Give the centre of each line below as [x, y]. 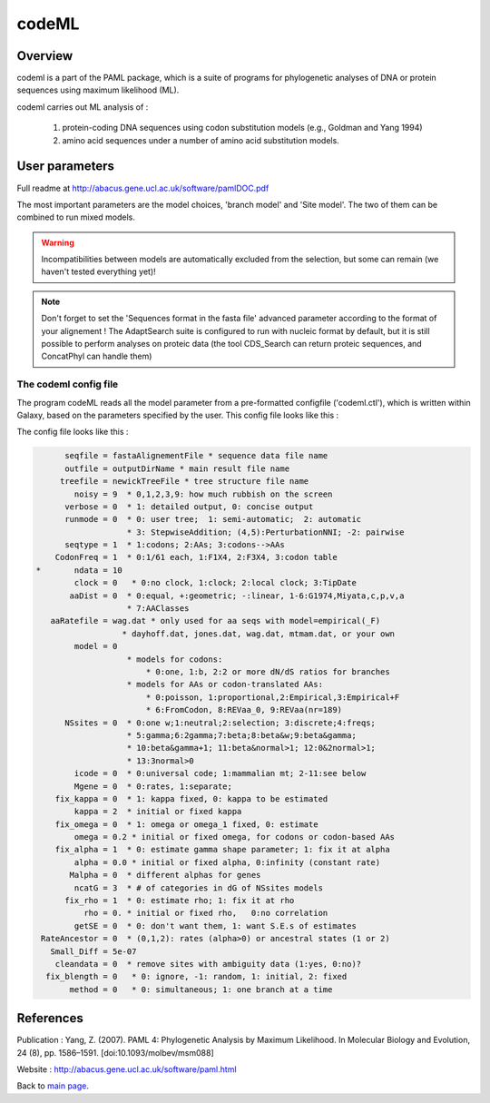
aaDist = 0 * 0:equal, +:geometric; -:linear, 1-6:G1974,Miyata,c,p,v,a [237, 596]
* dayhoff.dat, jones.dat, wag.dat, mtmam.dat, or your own [258, 634]
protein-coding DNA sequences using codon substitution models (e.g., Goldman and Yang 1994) [242, 128]
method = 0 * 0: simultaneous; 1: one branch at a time [201, 989]
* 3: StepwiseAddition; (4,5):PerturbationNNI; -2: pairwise [265, 532]
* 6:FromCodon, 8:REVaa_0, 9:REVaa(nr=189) [244, 710]
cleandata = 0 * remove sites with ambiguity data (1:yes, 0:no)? [208, 964]
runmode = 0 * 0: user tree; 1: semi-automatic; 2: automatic [213, 519]
